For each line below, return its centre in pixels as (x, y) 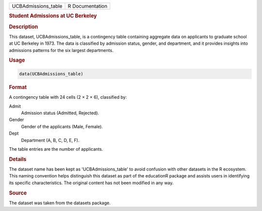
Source (18, 193)
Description (24, 27)
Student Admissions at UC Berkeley (53, 16)
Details (18, 159)
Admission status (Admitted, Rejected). (60, 113)
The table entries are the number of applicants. (56, 149)
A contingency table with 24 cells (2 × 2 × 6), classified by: (68, 97)
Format (18, 87)
